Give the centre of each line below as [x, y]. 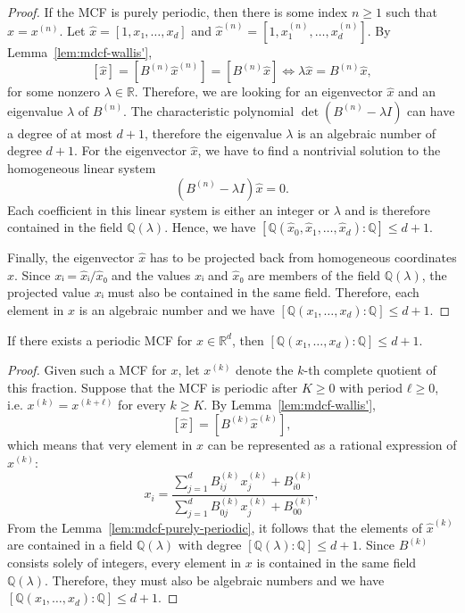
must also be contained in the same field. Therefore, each [263, 292]
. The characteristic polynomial [209, 110]
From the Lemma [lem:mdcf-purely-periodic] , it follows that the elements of [215, 527]
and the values [151, 274]
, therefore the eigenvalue [213, 133]
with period [371, 387]
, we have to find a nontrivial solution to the [319, 150]
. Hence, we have [210, 227]
